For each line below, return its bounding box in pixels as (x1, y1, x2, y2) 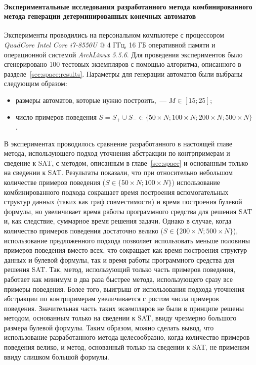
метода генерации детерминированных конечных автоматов (4, 11, 196, 21)
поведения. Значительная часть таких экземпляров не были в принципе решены (4, 303, 244, 313)
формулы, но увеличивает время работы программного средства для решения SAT (4, 206, 253, 216)
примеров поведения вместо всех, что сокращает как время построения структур (4, 245, 247, 255)
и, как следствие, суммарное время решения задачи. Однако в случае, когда (4, 216, 232, 226)
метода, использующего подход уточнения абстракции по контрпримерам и (4, 148, 230, 158)
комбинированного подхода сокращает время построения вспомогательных (4, 186, 229, 197)
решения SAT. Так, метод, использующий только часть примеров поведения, (4, 264, 236, 274)
